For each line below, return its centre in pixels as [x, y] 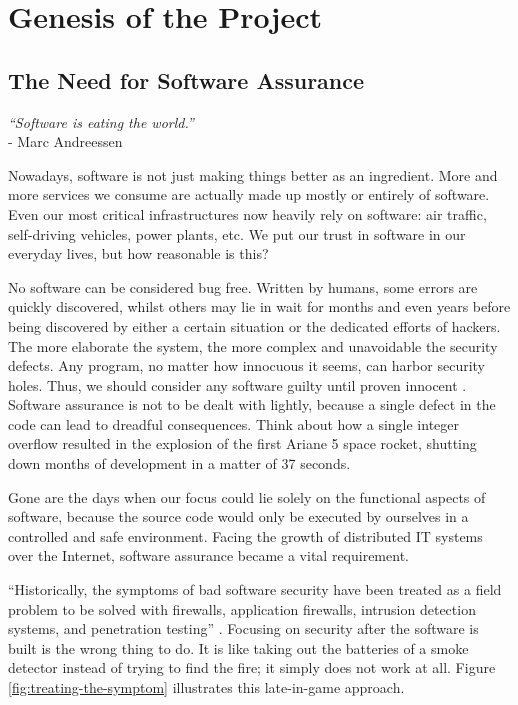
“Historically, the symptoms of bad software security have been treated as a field [255, 589]
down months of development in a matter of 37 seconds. [179, 463]
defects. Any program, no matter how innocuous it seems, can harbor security [246, 365]
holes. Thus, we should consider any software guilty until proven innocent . [237, 384]
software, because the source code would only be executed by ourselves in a [238, 516]
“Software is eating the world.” [101, 121]
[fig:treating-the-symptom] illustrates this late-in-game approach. [206, 687]
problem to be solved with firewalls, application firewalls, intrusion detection [242, 608]
